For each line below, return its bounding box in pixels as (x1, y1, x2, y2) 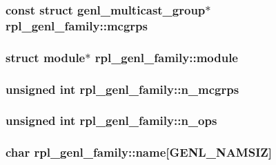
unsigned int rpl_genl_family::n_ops (6, 112, 217, 129)
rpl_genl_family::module (95, 48, 238, 66)
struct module (6, 48, 86, 66)
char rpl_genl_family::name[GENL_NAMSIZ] (6, 144, 273, 161)
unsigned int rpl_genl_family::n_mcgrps (6, 80, 239, 97)
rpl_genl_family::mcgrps (6, 17, 148, 34)
